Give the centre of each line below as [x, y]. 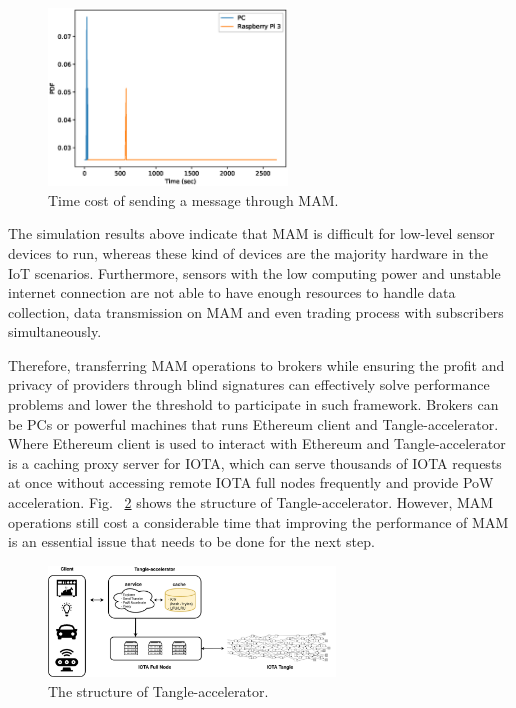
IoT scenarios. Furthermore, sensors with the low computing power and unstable [254, 272]
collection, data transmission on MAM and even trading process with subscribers [256, 311]
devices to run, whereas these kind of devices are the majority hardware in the [248, 252]
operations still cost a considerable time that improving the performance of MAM [258, 521]
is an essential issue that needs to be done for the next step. [191, 541]
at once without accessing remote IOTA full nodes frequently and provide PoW [251, 482]
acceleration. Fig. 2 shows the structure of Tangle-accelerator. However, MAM [251, 502]
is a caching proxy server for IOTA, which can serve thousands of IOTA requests [255, 462]
